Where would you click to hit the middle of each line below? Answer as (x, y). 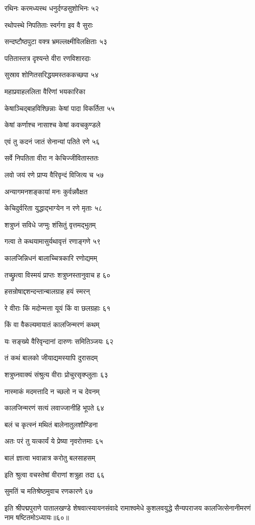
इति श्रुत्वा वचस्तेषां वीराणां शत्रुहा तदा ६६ (55, 474)
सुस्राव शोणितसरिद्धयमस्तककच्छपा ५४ (52, 75)
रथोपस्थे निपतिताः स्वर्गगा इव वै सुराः (49, 25)
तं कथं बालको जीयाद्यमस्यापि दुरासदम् (51, 358)
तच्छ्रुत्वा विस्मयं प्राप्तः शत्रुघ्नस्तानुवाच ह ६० (58, 274)
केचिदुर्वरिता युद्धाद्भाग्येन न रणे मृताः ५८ (54, 208)
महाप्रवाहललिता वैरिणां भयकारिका (45, 91)
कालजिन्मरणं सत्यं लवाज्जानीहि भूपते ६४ (55, 408)
